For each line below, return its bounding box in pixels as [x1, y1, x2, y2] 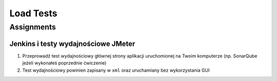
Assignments [9, 22, 56, 32]
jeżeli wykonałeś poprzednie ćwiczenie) [22, 60, 107, 66]
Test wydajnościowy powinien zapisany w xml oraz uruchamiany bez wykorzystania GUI [22, 67, 210, 73]
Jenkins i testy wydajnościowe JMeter [9, 39, 135, 48]
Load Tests [9, 8, 57, 19]
